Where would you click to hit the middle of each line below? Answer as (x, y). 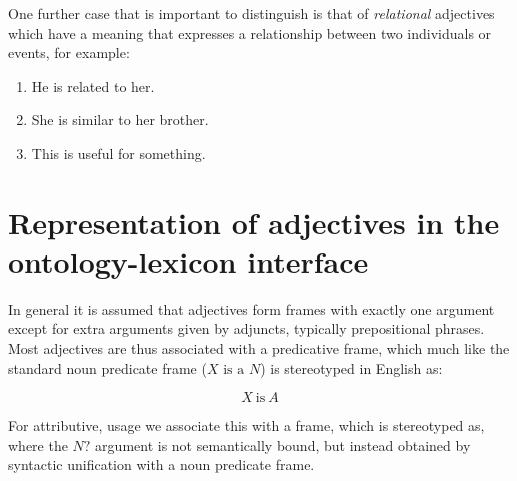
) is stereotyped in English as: (351, 367)
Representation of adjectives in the (254, 221)
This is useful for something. (118, 152)
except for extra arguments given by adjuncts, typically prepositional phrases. (246, 328)
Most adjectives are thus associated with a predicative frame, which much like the (259, 348)
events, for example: (69, 52)
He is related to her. (93, 85)
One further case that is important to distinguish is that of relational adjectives (251, 13)
